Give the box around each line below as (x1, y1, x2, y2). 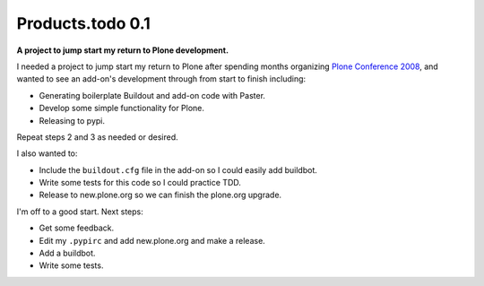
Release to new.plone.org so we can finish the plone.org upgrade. (39, 189, 282, 201)
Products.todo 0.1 (16, 13, 151, 33)
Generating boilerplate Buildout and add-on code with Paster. (39, 90, 266, 100)
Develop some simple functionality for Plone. (39, 103, 205, 114)
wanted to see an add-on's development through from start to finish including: (16, 74, 307, 84)
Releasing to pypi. (39, 115, 106, 126)
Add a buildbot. (39, 247, 96, 259)
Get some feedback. (39, 222, 115, 233)
